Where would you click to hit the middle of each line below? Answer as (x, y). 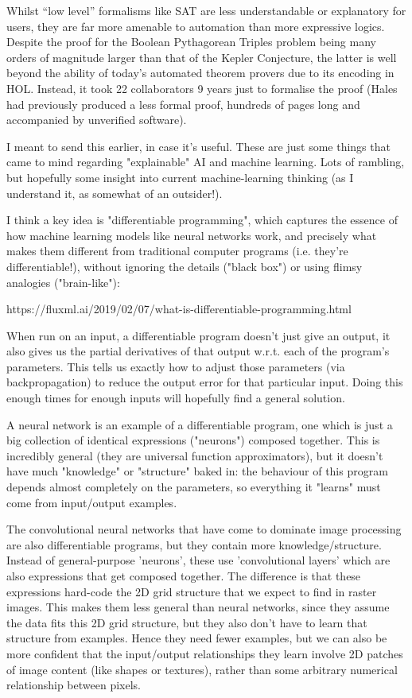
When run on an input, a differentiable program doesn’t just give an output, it (198, 335)
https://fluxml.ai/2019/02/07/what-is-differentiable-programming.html (179, 309)
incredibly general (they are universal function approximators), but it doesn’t (195, 455)
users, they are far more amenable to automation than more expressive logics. (196, 26)
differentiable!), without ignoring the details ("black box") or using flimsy (185, 266)
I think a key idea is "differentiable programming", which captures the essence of (202, 220)
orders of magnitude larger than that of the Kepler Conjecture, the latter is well (202, 57)
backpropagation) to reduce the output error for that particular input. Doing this (205, 382)
